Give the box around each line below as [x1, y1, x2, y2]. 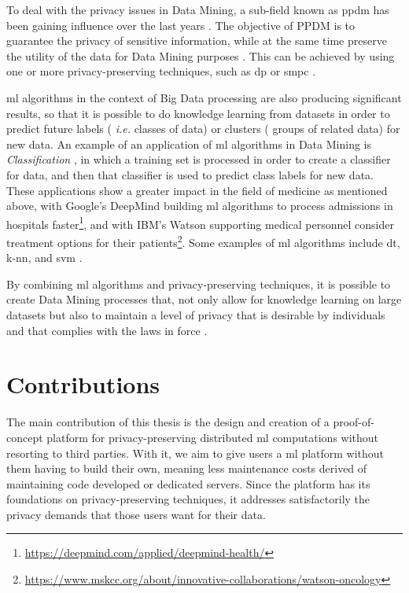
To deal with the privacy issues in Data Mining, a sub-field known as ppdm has [6, 2, 389, 17]
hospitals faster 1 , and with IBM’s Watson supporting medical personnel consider [6, 213, 394, 232]
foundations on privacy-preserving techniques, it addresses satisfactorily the [6, 491, 370, 507]
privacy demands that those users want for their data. [6, 506, 266, 522]
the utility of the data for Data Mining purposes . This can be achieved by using [6, 47, 395, 64]
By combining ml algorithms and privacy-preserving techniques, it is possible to [6, 275, 391, 292]
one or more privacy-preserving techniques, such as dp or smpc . [6, 63, 316, 79]
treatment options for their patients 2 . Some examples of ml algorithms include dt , [6, 231, 400, 250]
